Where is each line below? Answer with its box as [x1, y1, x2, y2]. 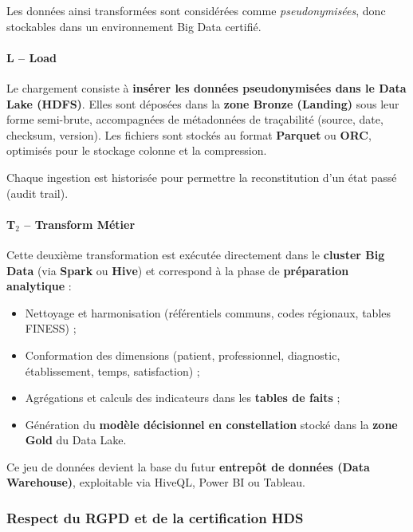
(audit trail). [6, 184, 69, 201]
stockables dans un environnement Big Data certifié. [6, 18, 262, 34]
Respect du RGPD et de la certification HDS [6, 507, 304, 527]
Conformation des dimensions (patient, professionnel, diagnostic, [25, 346, 340, 363]
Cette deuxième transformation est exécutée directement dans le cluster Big [6, 246, 385, 262]
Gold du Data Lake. [25, 432, 127, 448]
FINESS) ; [25, 320, 77, 337]
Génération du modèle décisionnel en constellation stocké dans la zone [25, 416, 398, 432]
